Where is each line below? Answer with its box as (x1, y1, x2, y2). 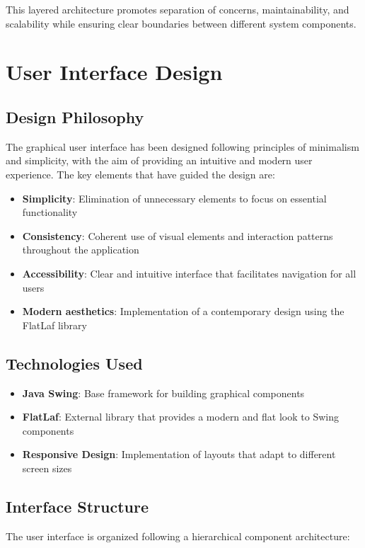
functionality (22, 205, 78, 219)
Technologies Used (6, 352, 143, 374)
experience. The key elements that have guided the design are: (6, 166, 275, 181)
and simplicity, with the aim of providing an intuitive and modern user (6, 153, 313, 168)
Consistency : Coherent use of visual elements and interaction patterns (22, 228, 333, 243)
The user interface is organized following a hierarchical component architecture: (6, 528, 350, 543)
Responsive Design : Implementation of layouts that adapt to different (22, 447, 336, 462)
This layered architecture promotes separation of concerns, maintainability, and (6, 2, 349, 16)
